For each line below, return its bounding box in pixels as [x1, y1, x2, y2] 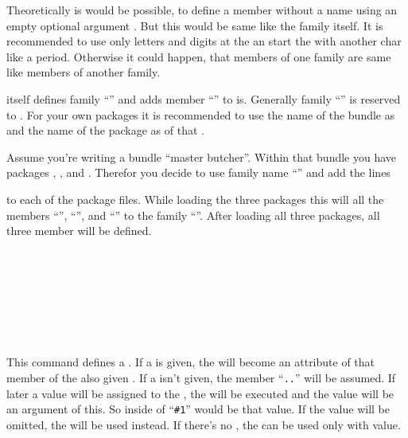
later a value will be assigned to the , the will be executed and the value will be [6, 385, 394, 401]
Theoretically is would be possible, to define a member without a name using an [6, 2, 398, 18]
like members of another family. [6, 64, 161, 80]
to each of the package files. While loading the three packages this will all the [6, 190, 384, 207]
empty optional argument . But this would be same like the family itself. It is [6, 17, 383, 33]
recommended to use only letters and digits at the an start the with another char [6, 33, 402, 49]
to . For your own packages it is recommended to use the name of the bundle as [6, 106, 395, 123]
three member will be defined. [6, 222, 152, 239]
